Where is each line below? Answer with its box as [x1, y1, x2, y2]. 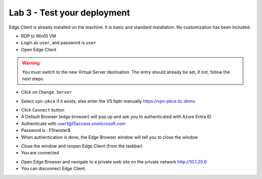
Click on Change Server [21, 89, 72, 95]
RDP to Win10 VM [21, 33, 56, 39]
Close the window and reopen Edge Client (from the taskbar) [21, 143, 143, 149]
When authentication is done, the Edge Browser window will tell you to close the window [21, 134, 198, 140]
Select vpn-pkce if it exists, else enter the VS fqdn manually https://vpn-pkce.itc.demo [21, 98, 196, 104]
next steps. [22, 76, 45, 81]
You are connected [21, 150, 59, 156]
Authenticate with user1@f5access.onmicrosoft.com [21, 120, 126, 126]
